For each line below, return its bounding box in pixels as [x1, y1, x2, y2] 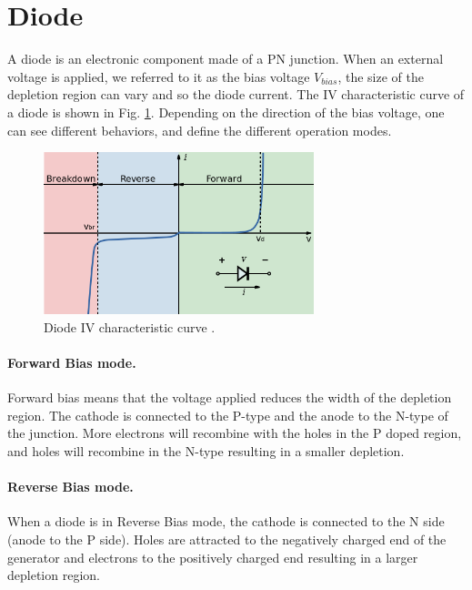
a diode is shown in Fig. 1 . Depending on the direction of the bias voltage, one [7, 102, 445, 121]
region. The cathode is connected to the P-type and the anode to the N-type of [7, 405, 448, 424]
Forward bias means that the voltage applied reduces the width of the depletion [7, 388, 452, 407]
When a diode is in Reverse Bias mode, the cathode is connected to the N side [7, 512, 445, 531]
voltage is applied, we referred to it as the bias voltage [7, 66, 310, 86]
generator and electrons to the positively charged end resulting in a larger [7, 547, 418, 566]
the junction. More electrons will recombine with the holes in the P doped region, [7, 423, 462, 442]
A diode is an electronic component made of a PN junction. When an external [7, 49, 444, 68]
